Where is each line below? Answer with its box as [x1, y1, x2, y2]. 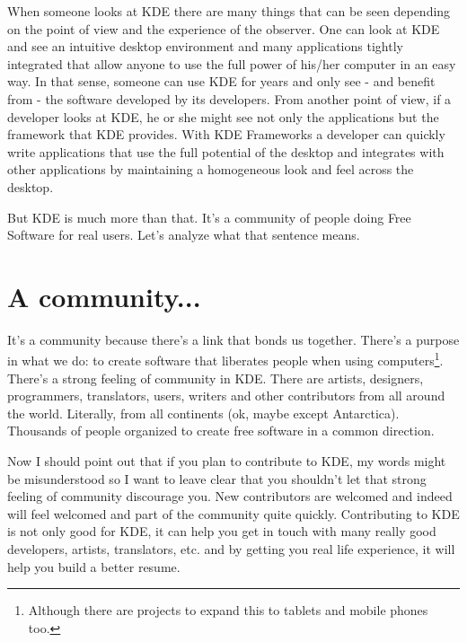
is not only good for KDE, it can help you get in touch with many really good [7, 522, 436, 541]
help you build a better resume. [7, 557, 181, 576]
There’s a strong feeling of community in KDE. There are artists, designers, [7, 368, 424, 387]
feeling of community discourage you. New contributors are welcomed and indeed [7, 487, 453, 506]
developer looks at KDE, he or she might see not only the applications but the [7, 107, 439, 126]
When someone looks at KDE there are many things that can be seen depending [7, 2, 451, 20]
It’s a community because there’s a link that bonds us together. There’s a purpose [7, 330, 460, 348]
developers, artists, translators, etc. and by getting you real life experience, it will [7, 540, 455, 558]
